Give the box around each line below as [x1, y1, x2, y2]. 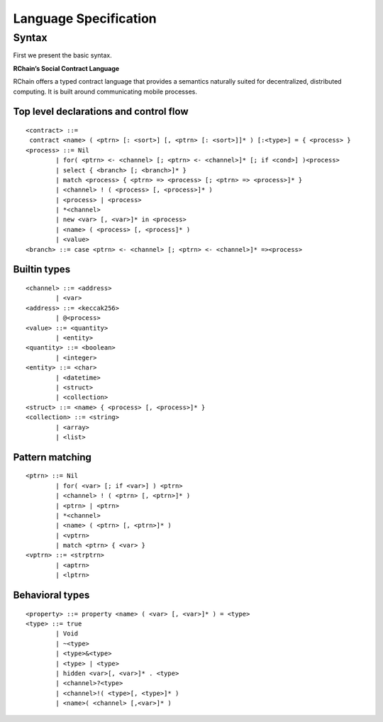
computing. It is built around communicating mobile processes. [13, 87, 198, 96]
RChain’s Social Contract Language [13, 64, 120, 72]
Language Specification [13, 11, 157, 26]
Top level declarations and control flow [13, 106, 189, 118]
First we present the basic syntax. [13, 51, 113, 60]
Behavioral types [13, 589, 90, 601]
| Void [55, 630, 79, 638]
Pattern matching [13, 451, 92, 463]
